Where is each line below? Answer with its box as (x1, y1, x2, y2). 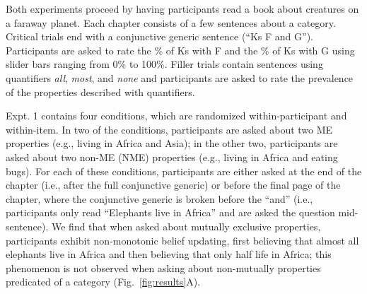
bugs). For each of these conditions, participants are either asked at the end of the (6, 163, 362, 178)
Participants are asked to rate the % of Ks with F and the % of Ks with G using (6, 42, 355, 57)
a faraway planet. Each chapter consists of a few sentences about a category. (6, 15, 336, 30)
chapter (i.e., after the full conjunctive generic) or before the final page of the (6, 177, 341, 192)
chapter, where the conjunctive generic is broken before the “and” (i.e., (6, 191, 313, 206)
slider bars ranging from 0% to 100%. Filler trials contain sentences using (6, 57, 323, 71)
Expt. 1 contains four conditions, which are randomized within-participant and (6, 108, 347, 123)
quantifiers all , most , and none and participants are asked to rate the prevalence (6, 70, 354, 85)
